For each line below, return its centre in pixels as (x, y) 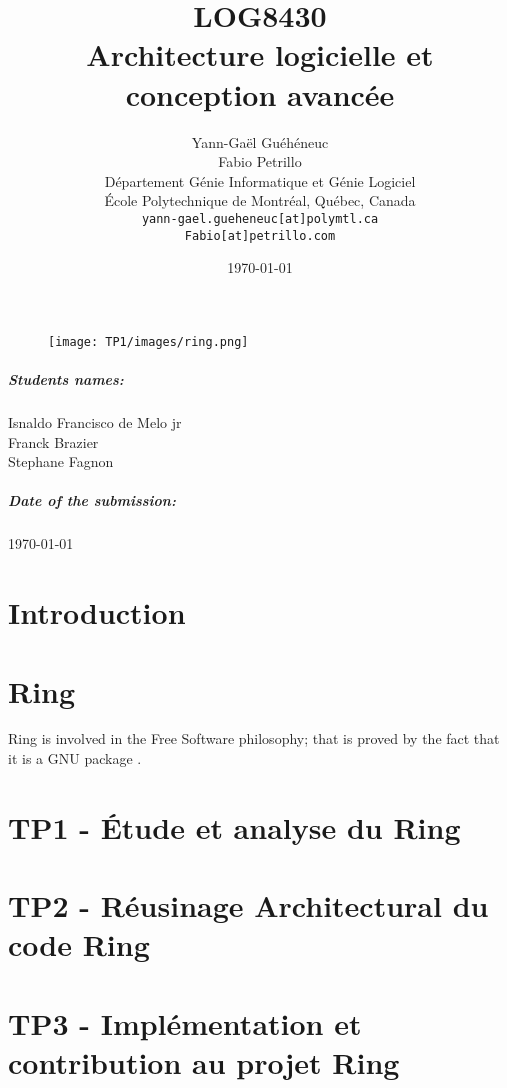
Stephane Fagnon (61, 461)
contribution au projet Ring (204, 1061)
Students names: (66, 379)
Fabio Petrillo (260, 161)
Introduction (97, 612)
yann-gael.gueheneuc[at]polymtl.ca (260, 218)
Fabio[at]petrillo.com (260, 235)
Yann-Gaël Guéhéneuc (260, 141)
